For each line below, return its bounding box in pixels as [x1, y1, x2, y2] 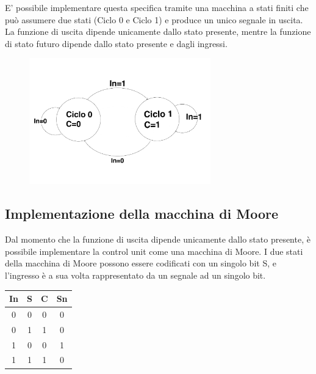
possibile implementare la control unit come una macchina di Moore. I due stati [5, 244, 303, 257]
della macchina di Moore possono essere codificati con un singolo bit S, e [5, 257, 276, 269]
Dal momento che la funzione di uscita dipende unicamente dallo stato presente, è [5, 233, 311, 246]
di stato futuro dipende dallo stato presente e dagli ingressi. [5, 37, 228, 50]
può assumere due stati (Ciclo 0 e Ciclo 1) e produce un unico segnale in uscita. [5, 13, 303, 26]
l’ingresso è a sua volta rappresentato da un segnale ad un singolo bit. [5, 269, 266, 282]
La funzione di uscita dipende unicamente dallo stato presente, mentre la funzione [5, 25, 311, 38]
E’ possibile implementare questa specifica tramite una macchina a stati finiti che [5, 1, 309, 13]
